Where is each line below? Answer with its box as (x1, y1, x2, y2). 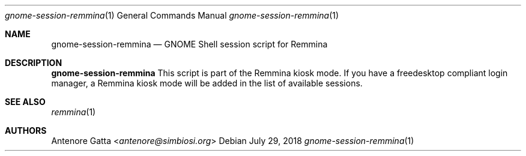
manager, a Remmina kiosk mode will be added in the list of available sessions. (51, 78, 363, 88)
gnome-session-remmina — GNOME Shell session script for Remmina (51, 39, 328, 49)
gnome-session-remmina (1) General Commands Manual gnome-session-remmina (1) (5, 10, 339, 20)
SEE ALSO (5, 97, 46, 107)
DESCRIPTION (5, 58, 62, 68)
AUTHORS (5, 125, 47, 136)
